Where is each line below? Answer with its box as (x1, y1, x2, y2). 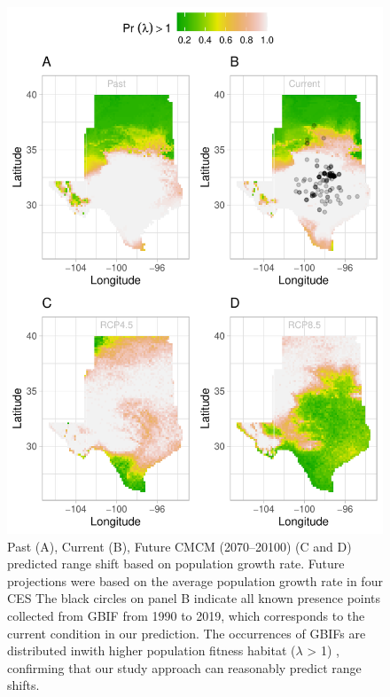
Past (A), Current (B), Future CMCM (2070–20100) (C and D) (7, 536, 352, 555)
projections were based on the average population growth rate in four (7, 571, 383, 590)
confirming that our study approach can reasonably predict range (7, 658, 362, 677)
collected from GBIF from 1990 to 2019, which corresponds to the (7, 606, 365, 624)
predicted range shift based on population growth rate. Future (7, 554, 345, 573)
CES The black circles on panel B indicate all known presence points (7, 589, 381, 607)
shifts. (7, 676, 40, 694)
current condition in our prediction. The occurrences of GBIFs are (7, 623, 366, 642)
